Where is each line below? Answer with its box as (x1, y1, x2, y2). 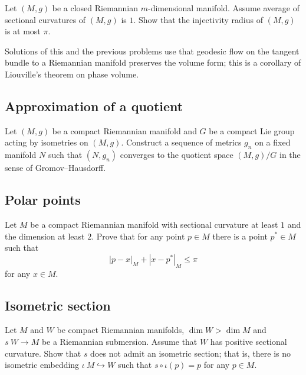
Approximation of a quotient (5, 96, 183, 115)
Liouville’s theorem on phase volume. (5, 67, 139, 80)
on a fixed (255, 136, 291, 148)
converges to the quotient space (120, 148, 233, 161)
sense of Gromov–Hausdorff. (5, 161, 106, 174)
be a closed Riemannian (52, 2, 139, 14)
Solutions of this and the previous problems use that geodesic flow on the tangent (5, 44, 300, 57)
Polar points (5, 190, 81, 209)
